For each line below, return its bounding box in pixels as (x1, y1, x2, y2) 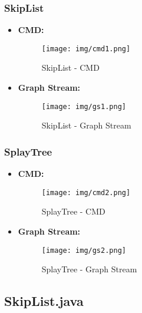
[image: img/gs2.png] (41, 246, 126, 255)
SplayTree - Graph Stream (41, 263, 137, 275)
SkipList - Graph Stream (41, 119, 131, 131)
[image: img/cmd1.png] (41, 44, 131, 53)
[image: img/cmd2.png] (41, 188, 131, 197)
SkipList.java (4, 292, 84, 310)
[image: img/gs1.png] (41, 102, 126, 111)
